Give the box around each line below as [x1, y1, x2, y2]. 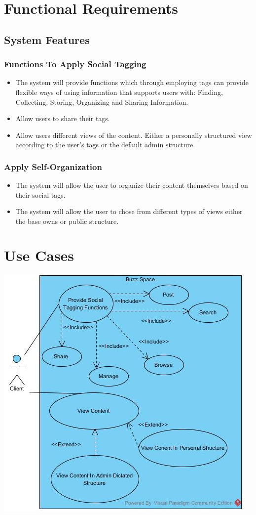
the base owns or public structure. [15, 215, 119, 226]
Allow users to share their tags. [15, 113, 110, 124]
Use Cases [4, 245, 74, 265]
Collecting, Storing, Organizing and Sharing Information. [15, 96, 188, 107]
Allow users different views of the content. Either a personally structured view [15, 129, 252, 140]
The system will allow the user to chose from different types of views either [15, 206, 243, 216]
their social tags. [15, 189, 66, 200]
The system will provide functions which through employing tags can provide [15, 77, 249, 87]
